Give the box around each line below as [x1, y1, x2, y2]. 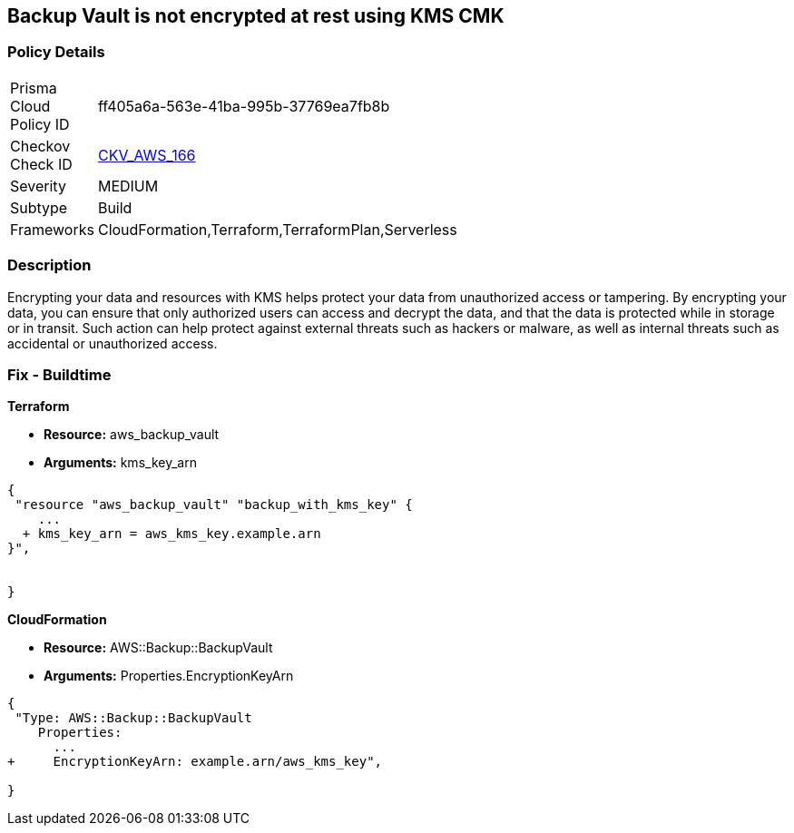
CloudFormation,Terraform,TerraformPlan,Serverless [97, 220, 457, 239]
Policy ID [10, 114, 70, 133]
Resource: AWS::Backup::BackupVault [44, 640, 273, 656]
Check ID [10, 154, 73, 173]
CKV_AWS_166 [97, 145, 196, 164]
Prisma [10, 78, 57, 97]
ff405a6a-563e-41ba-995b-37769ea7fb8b [97, 96, 390, 115]
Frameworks [10, 220, 94, 239]
